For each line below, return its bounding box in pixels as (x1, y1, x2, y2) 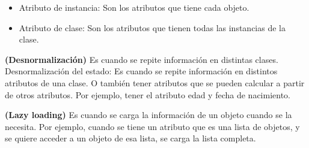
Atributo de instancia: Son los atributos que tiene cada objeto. (19, 1, 249, 13)
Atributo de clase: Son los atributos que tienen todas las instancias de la (19, 21, 286, 34)
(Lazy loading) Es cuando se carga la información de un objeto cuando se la (5, 108, 292, 121)
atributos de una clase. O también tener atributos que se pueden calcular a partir (5, 76, 305, 89)
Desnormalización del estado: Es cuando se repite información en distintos (5, 65, 278, 77)
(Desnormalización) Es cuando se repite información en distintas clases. (5, 53, 278, 65)
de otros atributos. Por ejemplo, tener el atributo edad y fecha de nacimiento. (5, 88, 290, 101)
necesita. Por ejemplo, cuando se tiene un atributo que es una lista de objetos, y (5, 120, 300, 132)
